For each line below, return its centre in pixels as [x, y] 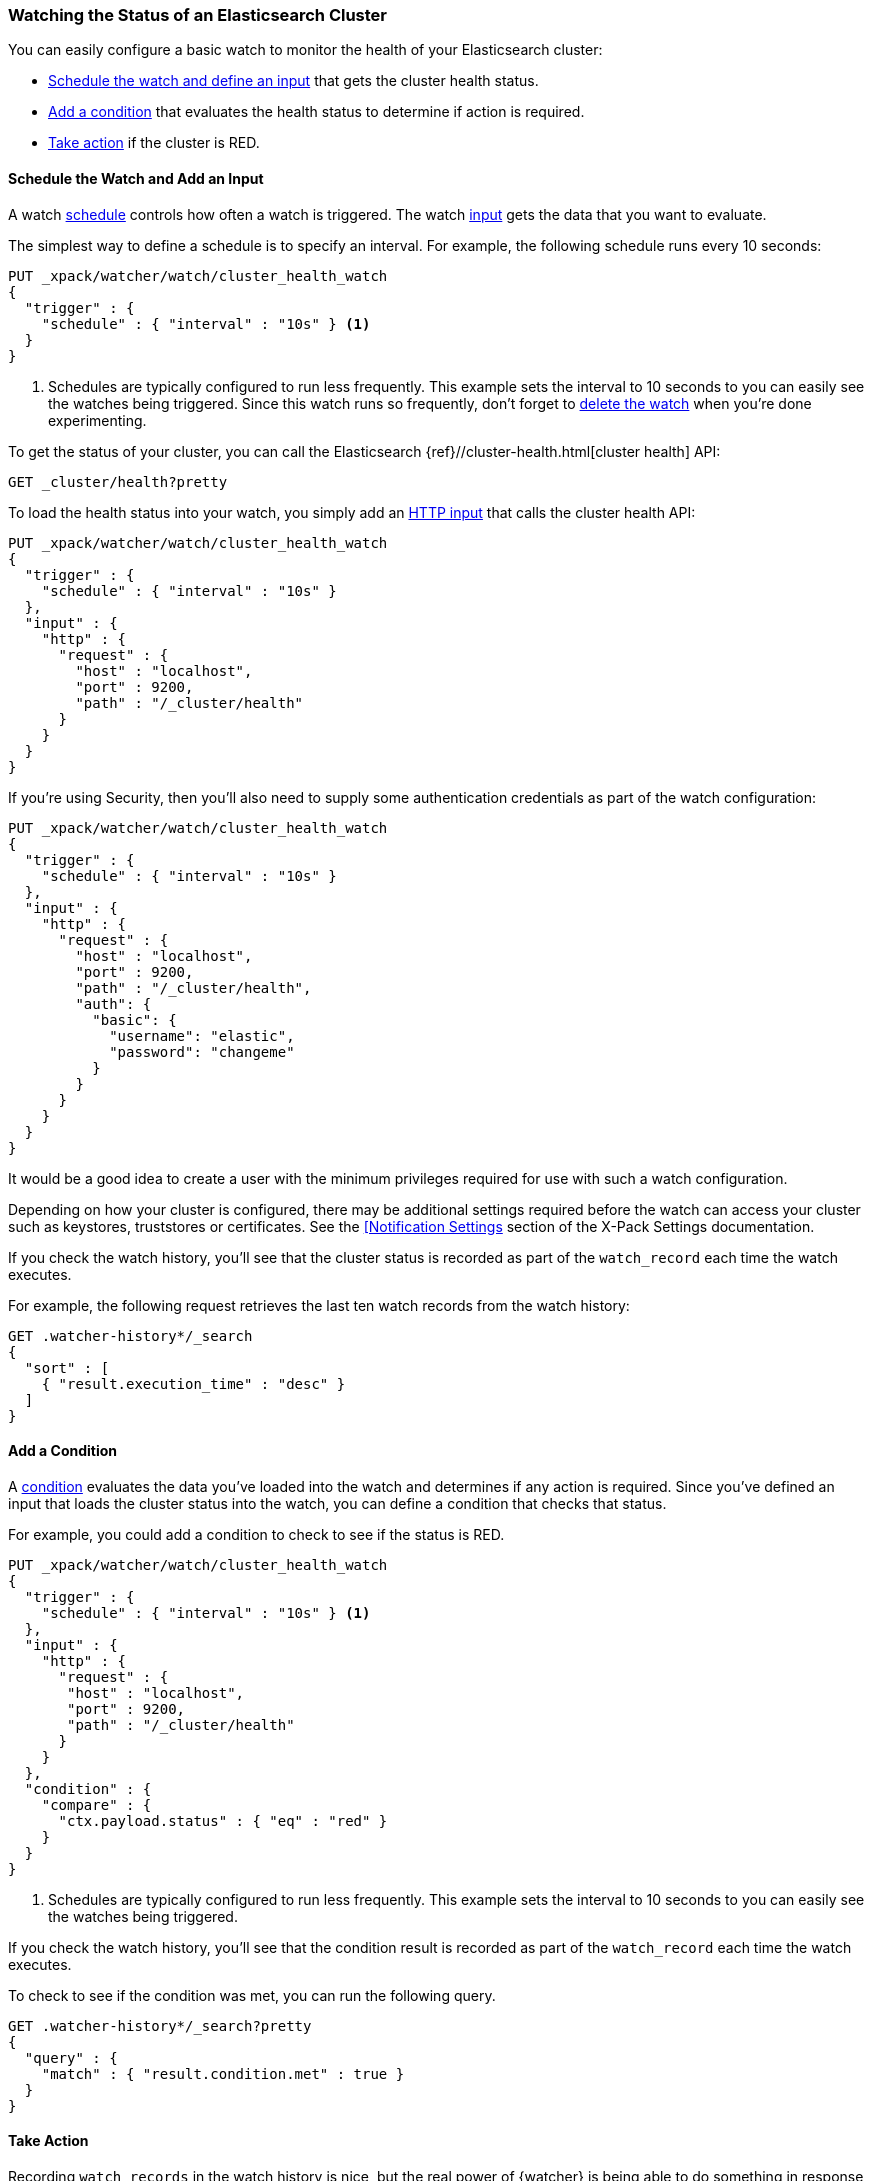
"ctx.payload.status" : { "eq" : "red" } [223, 1820]
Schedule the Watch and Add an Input [136, 178]
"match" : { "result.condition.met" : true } [223, 2073]
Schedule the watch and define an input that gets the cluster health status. [293, 81]
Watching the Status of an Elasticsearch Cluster [198, 15]
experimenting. [97, 420]
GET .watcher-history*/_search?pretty [160, 2025]
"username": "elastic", [202, 1035]
